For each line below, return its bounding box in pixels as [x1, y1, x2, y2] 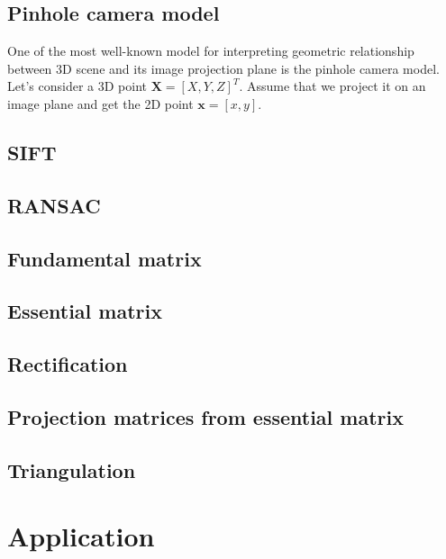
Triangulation [7, 455, 136, 483]
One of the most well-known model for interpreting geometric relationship [7, 41, 414, 60]
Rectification [7, 350, 128, 378]
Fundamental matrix [7, 244, 202, 272]
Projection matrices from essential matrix [7, 402, 404, 430]
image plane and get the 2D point [7, 94, 194, 113]
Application [7, 518, 155, 554]
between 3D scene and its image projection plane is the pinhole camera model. [7, 59, 440, 77]
